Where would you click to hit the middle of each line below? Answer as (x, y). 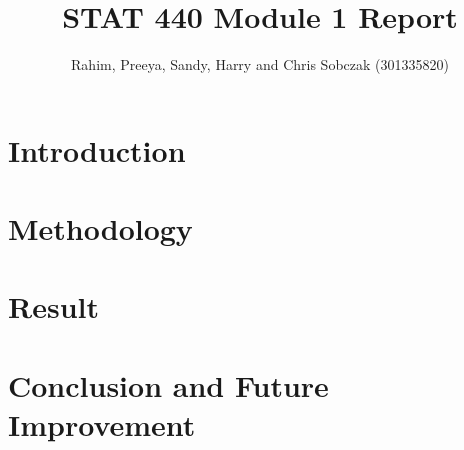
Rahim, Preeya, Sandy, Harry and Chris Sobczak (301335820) (260, 64)
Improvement (102, 424)
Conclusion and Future (168, 384)
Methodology (100, 228)
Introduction (97, 149)
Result (53, 306)
